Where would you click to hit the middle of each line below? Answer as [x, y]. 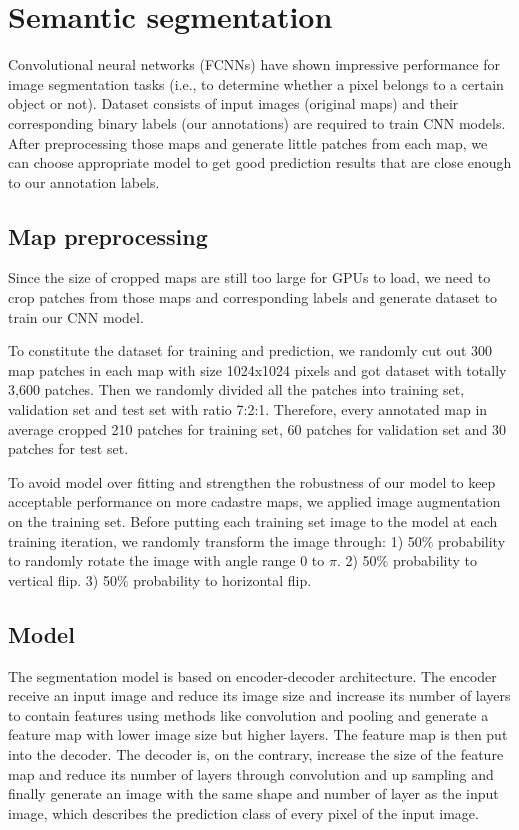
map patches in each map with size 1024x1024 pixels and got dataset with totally [257, 369]
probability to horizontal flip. [222, 579]
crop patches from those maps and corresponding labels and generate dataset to [253, 297]
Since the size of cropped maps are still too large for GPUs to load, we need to [249, 277]
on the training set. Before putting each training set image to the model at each [253, 521]
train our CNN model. [76, 316]
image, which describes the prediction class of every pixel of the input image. [243, 812]
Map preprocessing [108, 235]
